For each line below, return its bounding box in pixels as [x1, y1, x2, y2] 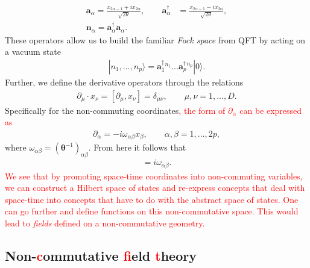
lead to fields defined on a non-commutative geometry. [5, 216, 205, 229]
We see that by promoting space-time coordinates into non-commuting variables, [5, 169, 303, 182]
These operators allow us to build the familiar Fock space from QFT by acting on [5, 33, 306, 46]
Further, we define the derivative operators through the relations [5, 75, 244, 88]
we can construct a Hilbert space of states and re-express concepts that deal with [5, 181, 305, 194]
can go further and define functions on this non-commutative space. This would [5, 205, 299, 217]
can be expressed [239, 104, 302, 116]
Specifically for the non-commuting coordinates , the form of [5, 104, 226, 116]
